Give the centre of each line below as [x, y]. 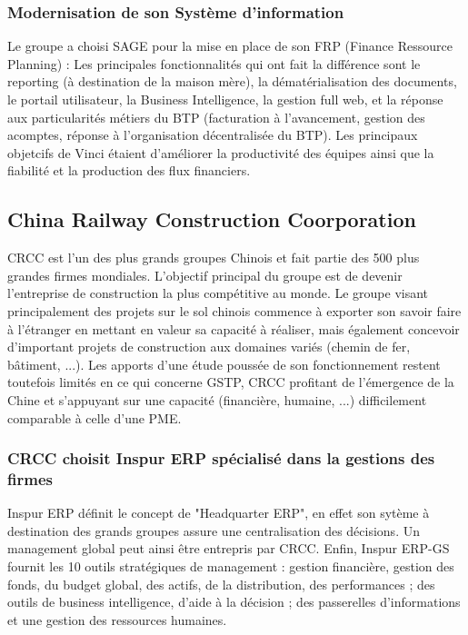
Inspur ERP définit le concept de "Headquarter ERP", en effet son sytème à [219, 513]
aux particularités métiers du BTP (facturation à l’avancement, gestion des [216, 117]
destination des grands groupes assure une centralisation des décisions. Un [214, 530]
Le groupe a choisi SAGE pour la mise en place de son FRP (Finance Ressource [230, 46]
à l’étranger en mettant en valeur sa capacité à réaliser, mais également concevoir [234, 328]
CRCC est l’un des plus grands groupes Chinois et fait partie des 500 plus [214, 258]
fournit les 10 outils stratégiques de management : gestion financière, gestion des [231, 566]
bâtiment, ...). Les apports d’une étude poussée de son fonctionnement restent [224, 364]
